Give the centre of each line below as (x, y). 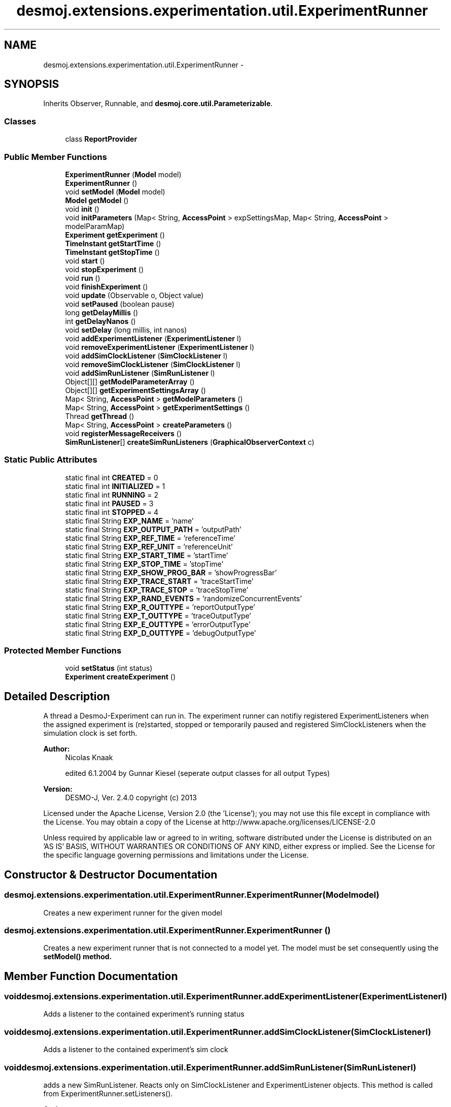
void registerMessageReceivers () (124, 433)
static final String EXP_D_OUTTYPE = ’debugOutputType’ (161, 633)
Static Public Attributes (51, 460)
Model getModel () (97, 200)
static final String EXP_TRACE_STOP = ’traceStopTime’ (157, 590)
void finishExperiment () (107, 286)
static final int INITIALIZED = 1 (115, 486)
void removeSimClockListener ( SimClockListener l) (153, 364)
